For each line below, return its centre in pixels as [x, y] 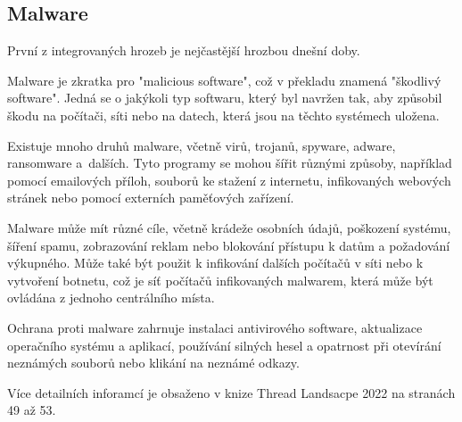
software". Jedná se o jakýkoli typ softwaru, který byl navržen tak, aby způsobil [225, 98]
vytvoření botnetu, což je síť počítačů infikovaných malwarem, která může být [220, 280]
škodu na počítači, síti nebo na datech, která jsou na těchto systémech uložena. [223, 115]
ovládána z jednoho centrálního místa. [111, 298]
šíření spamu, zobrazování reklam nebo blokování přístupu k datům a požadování [229, 245]
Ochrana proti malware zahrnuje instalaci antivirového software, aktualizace [215, 327]
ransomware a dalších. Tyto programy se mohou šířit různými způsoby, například [230, 163]
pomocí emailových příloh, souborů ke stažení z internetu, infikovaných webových [229, 180]
